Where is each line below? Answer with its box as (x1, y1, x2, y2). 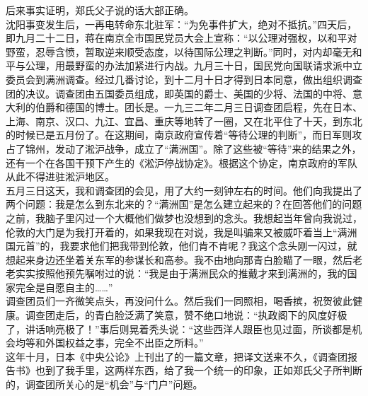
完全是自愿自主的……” (15, 279, 113, 294)
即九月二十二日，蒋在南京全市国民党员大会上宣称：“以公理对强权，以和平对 (6, 30, 357, 45)
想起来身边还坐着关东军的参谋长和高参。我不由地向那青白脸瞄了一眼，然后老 (6, 252, 362, 267)
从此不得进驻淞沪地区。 (6, 169, 115, 184)
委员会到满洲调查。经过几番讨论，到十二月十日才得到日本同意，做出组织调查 (6, 71, 362, 86)
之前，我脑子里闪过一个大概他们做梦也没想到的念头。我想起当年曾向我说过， (6, 210, 362, 225)
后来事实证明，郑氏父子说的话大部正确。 (6, 3, 194, 17)
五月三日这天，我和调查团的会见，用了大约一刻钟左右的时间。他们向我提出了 (6, 182, 362, 197)
